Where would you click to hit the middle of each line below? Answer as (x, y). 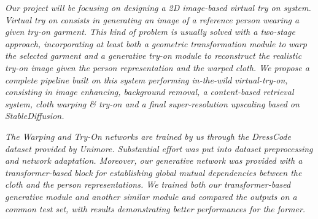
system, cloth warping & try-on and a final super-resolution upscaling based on (152, 103)
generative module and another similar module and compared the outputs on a (151, 196)
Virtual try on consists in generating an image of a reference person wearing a (152, 19)
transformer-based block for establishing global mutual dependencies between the (153, 172)
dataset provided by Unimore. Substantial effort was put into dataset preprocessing (159, 148)
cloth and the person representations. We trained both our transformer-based (148, 184)
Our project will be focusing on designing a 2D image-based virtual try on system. (158, 7)
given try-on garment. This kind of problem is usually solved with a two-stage (150, 32)
